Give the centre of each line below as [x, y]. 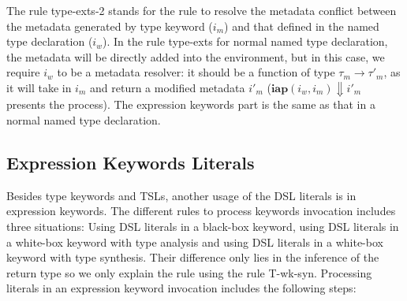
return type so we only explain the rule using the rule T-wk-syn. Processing [189, 272]
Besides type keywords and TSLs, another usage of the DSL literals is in [181, 195]
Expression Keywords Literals [131, 163]
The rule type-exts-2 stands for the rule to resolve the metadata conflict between [202, 10]
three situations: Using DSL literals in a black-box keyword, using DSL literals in [203, 227]
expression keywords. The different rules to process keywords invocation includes [201, 211]
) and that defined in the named [302, 26]
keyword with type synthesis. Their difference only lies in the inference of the [193, 257]
